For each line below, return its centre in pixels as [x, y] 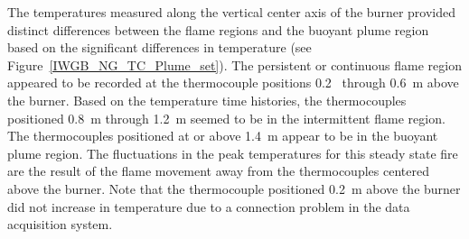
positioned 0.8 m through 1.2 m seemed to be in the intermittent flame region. [226, 118]
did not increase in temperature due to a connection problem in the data [209, 206]
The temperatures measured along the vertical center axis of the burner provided [231, 12]
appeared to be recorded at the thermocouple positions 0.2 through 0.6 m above [233, 83]
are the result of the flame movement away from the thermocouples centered [218, 171]
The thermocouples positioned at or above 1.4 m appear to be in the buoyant [223, 136]
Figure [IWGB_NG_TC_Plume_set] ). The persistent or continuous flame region [234, 64]
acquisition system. [60, 224]
